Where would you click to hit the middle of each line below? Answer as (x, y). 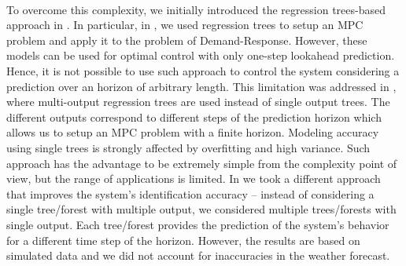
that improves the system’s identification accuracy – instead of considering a (190, 193)
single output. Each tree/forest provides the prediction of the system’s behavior (198, 224)
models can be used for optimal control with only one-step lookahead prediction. (201, 55)
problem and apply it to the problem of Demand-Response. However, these (187, 40)
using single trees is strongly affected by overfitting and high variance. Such (188, 147)
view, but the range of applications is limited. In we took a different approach (194, 179)
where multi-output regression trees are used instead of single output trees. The (198, 102)
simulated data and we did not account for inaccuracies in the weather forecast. (198, 255)
